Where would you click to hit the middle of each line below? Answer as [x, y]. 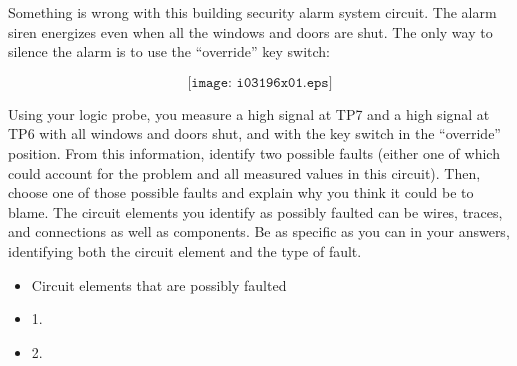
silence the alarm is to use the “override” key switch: [169, 51]
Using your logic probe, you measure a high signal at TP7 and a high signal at [249, 113]
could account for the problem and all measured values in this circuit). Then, [244, 172]
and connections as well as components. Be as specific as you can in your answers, [259, 231]
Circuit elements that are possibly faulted [159, 284]
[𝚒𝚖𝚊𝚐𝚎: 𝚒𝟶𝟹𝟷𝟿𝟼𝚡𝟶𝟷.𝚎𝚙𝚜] [260, 82]
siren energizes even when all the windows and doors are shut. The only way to [250, 31]
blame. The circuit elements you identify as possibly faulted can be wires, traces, [255, 211]
